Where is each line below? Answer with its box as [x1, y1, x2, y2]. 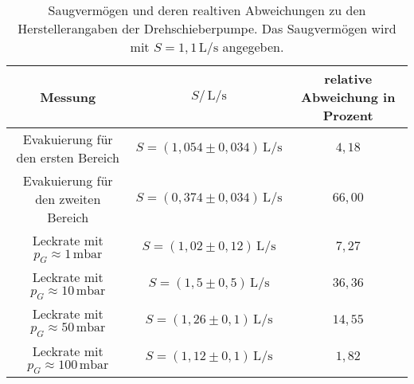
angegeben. [222, 37, 284, 56]
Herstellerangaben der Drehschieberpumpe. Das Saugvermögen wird [18, 19, 396, 37]
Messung [40, 88, 96, 106]
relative [324, 69, 373, 88]
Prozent [322, 106, 373, 124]
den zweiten [35, 190, 101, 208]
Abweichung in [301, 88, 396, 106]
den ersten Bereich [16, 148, 119, 167]
